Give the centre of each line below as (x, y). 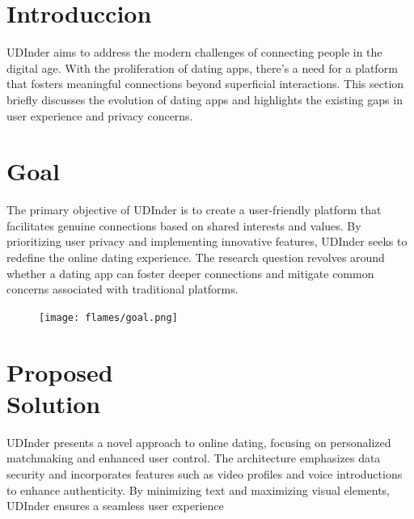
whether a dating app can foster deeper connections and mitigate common (190, 273)
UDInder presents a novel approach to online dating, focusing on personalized (199, 442)
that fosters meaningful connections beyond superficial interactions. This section (205, 84)
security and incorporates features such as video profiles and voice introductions (205, 473)
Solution (54, 403)
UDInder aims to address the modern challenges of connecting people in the (194, 52)
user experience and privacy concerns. (100, 115)
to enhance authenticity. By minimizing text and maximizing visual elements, (199, 489)
